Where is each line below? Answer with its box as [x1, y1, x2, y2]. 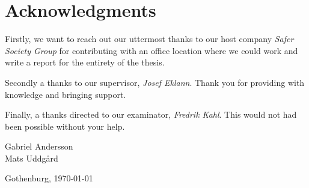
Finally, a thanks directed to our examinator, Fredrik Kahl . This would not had [5, 108, 297, 121]
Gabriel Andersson [5, 140, 73, 153]
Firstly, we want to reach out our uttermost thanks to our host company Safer [5, 32, 294, 45]
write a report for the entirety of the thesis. [5, 56, 165, 68]
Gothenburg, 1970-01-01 [5, 172, 93, 184]
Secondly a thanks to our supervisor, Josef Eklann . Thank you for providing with [5, 76, 305, 88]
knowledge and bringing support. [5, 88, 126, 100]
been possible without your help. [5, 120, 125, 132]
